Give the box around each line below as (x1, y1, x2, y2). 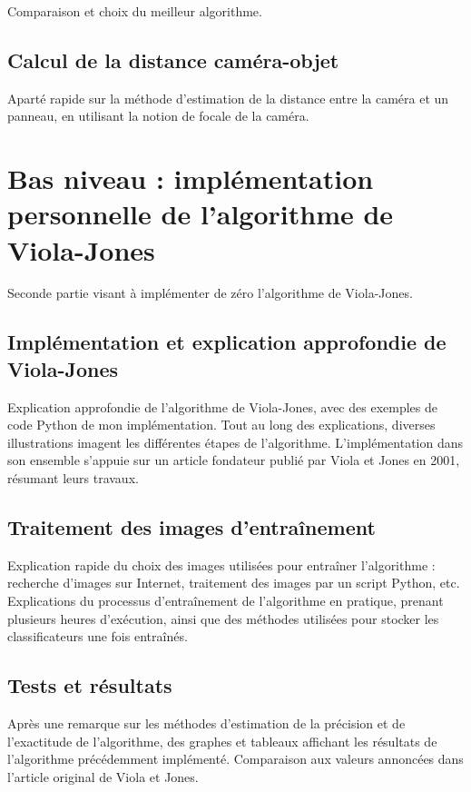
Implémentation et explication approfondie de (7, 328, 446, 356)
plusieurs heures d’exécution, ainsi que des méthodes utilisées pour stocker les (7, 609, 439, 628)
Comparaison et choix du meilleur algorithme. (7, 2, 262, 20)
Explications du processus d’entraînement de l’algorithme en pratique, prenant (7, 591, 444, 610)
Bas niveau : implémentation (7, 160, 374, 197)
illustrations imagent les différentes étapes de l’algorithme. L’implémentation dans (7, 432, 464, 451)
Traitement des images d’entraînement (7, 513, 376, 541)
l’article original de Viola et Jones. (7, 767, 199, 786)
